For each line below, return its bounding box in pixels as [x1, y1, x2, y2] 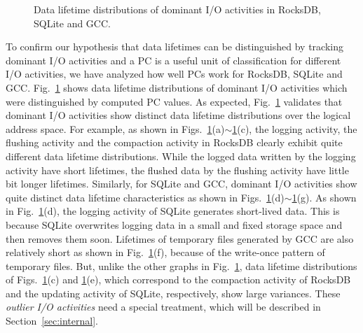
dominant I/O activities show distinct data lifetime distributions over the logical [6, 108, 351, 122]
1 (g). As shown [292, 190, 357, 204]
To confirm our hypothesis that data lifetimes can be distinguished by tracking [6, 39, 343, 54]
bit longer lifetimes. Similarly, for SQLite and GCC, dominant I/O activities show [6, 176, 357, 191]
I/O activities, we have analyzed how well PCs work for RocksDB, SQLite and [6, 66, 343, 81]
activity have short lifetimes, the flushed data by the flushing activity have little [6, 162, 349, 177]
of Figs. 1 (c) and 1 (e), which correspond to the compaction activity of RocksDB [6, 272, 351, 287]
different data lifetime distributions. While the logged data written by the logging [6, 148, 356, 163]
